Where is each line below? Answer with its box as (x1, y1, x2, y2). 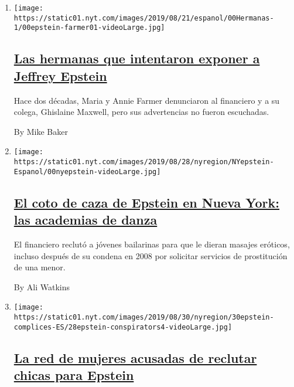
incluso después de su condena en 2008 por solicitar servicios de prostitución (13, 249, 288, 262)
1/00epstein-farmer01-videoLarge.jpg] (13, 23, 165, 32)
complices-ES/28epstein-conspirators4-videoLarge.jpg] (13, 322, 233, 331)
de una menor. (13, 261, 66, 273)
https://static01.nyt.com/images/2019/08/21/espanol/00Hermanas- (13, 13, 274, 22)
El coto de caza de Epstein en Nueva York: (13, 193, 280, 211)
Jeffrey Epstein (13, 66, 107, 84)
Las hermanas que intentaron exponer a (13, 49, 260, 67)
